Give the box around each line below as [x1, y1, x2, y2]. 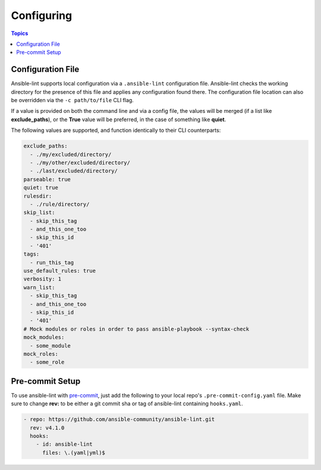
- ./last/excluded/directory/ [30, 168, 118, 175]
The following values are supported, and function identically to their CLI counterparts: [11, 127, 221, 134]
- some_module [30, 342, 71, 349]
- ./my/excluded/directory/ [30, 151, 112, 157]
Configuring [11, 9, 73, 22]
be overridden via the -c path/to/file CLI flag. [11, 97, 134, 104]
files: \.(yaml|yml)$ [42, 449, 105, 456]
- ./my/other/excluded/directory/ [30, 159, 131, 166]
